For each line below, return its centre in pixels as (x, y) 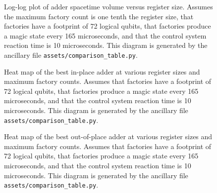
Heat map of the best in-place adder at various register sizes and (102, 71)
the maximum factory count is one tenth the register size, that (99, 16)
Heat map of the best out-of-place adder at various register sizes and (108, 136)
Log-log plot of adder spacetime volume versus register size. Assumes (108, 6)
